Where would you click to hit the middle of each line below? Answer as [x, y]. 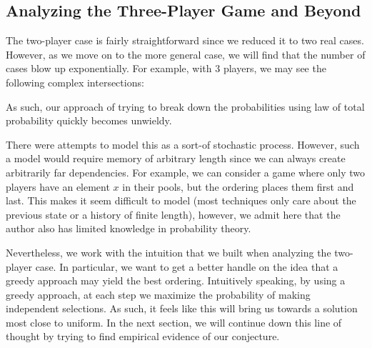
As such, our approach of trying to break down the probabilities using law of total [185, 106]
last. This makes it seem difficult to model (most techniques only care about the [181, 200]
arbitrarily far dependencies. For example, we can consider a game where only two [186, 172]
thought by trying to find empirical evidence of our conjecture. [143, 336]
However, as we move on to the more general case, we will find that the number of [186, 54]
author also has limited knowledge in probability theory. [129, 228]
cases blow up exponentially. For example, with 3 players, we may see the [166, 68]
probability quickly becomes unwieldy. [89, 120]
